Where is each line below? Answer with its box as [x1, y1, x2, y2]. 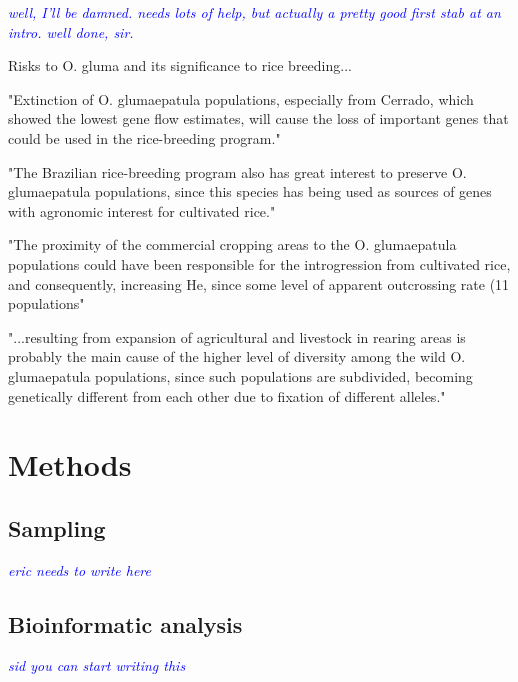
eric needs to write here [8, 559, 151, 580]
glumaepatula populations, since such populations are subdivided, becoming [8, 365, 473, 386]
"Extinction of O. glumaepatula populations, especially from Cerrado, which [8, 88, 474, 109]
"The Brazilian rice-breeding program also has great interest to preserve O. [8, 161, 467, 182]
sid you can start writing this [8, 655, 186, 676]
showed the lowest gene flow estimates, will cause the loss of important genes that [8, 108, 509, 129]
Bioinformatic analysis [8, 608, 243, 639]
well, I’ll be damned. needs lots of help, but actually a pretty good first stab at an [8, 2, 501, 22]
